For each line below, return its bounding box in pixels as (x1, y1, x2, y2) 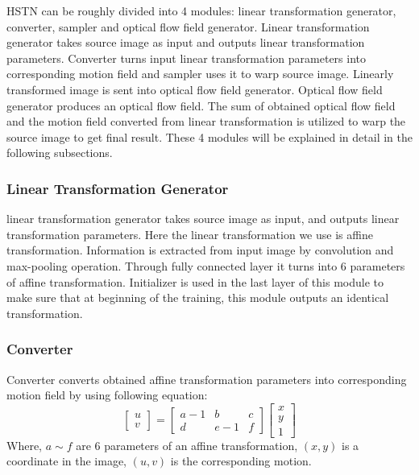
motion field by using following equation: (6, 386, 208, 403)
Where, (6, 436, 42, 453)
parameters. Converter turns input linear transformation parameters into (6, 49, 367, 66)
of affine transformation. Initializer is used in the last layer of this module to (6, 273, 384, 290)
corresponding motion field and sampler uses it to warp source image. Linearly (6, 65, 394, 82)
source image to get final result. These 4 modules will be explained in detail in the (6, 128, 413, 145)
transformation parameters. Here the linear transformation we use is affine (6, 225, 373, 242)
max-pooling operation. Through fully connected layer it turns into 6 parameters (6, 257, 405, 274)
